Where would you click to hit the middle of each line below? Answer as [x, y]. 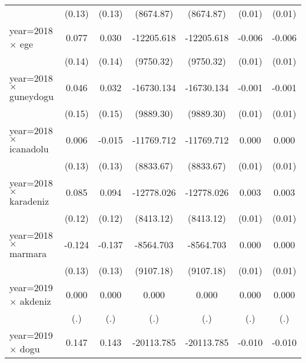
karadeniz [29, 201]
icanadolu [29, 149]
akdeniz [35, 301]
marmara [28, 253]
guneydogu [32, 96]
